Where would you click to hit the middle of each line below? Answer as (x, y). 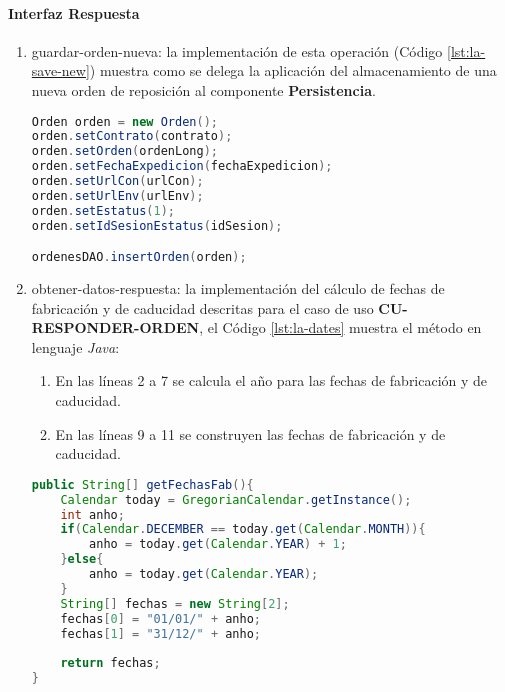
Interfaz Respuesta (74, 12)
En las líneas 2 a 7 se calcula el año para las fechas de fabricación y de (271, 380)
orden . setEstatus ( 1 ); (103, 210)
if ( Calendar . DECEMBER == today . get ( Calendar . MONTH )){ (243, 529)
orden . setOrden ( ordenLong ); (124, 151)
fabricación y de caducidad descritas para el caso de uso (202, 307)
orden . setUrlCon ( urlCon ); (117, 181)
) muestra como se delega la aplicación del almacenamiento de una (293, 70)
